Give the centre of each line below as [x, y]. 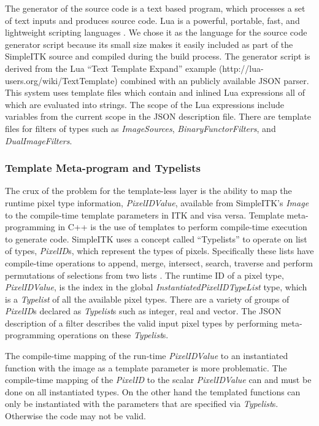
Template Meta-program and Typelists [103, 168]
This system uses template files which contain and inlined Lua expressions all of [155, 92]
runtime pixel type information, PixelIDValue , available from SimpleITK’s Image [157, 202]
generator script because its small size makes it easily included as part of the [149, 44]
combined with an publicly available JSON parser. [215, 80]
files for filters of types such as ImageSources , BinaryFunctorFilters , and [140, 128]
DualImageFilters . [39, 140]
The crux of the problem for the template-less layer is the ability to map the [148, 191]
